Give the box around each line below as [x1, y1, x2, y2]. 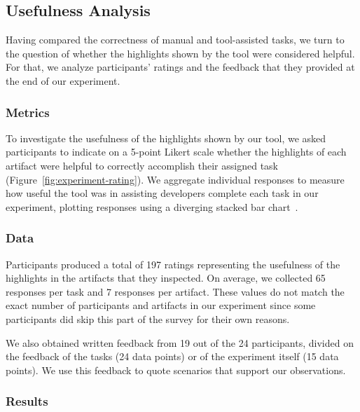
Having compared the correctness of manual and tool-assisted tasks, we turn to [6, 32, 345, 47]
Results [6, 392, 48, 410]
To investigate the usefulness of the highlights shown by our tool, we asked [6, 130, 326, 145]
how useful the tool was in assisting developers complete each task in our [6, 186, 319, 200]
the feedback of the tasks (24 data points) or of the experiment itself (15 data [6, 349, 339, 364]
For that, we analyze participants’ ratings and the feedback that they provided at [6, 60, 355, 74]
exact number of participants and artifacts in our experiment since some [6, 298, 316, 313]
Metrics [6, 103, 50, 121]
